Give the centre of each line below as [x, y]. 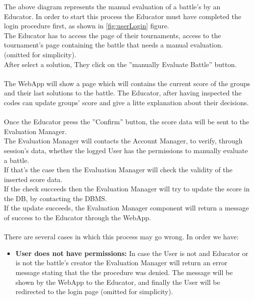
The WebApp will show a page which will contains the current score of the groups [127, 83]
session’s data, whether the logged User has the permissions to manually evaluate [126, 150]
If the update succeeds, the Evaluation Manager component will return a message [127, 208]
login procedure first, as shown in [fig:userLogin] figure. [87, 26]
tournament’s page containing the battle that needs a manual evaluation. [114, 45]
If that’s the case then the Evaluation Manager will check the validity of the [118, 170]
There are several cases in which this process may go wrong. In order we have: [121, 237]
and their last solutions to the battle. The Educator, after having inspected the [123, 93]
